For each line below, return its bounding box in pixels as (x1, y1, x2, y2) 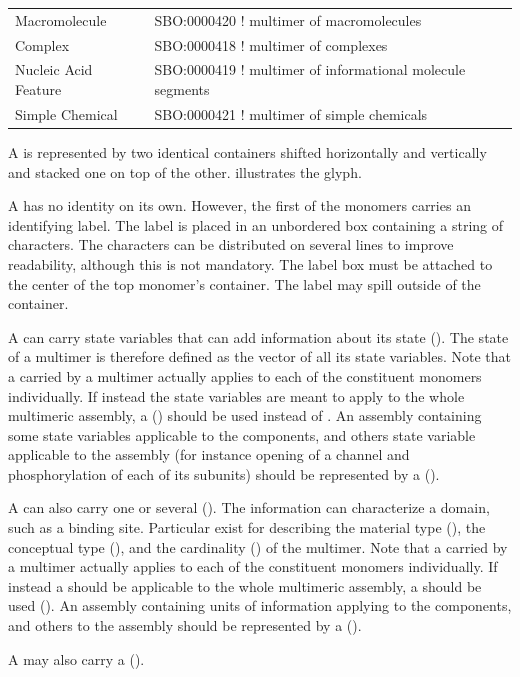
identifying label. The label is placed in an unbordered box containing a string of (8, 214, 504, 235)
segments (154, 79, 210, 100)
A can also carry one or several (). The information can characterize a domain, (8, 497, 490, 518)
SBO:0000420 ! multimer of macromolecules (154, 9, 422, 30)
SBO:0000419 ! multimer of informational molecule (154, 59, 466, 80)
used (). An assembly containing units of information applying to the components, (8, 595, 512, 616)
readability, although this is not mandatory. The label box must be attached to (8, 253, 493, 274)
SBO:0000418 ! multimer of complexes (154, 34, 388, 55)
